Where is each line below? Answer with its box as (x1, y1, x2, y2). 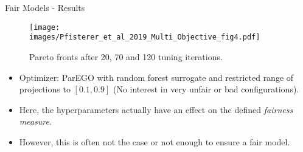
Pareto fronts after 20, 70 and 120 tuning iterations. (29, 50, 223, 63)
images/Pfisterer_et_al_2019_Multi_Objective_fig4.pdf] (29, 33, 260, 42)
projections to (19, 83, 71, 95)
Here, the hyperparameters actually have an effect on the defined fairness (19, 103, 293, 116)
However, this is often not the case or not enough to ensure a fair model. (19, 135, 290, 148)
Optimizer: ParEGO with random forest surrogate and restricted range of (19, 71, 294, 83)
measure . (19, 115, 52, 128)
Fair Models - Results (5, 1, 85, 13)
